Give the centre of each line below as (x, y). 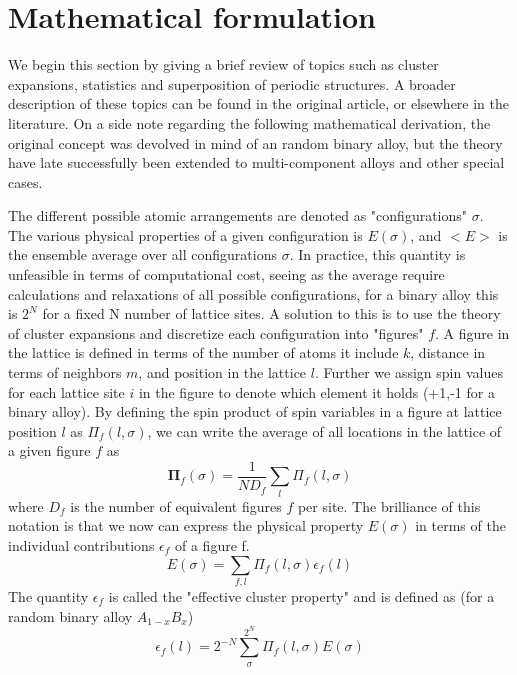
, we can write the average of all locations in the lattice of (324, 430)
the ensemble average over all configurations (142, 254)
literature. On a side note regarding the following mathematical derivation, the (249, 122)
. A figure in (472, 332)
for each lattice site (66, 391)
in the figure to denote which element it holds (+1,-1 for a (316, 391)
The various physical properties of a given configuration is (185, 234)
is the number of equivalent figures (176, 505)
